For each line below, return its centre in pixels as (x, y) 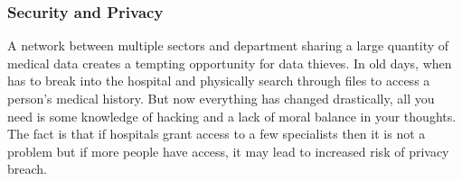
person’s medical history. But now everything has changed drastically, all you (221, 98)
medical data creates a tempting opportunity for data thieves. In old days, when (230, 63)
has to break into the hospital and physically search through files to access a (219, 81)
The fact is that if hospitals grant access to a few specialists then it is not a (217, 134)
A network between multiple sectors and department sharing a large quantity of (228, 45)
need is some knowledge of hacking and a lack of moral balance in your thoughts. (232, 116)
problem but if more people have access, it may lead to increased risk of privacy (228, 151)
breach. (27, 169)
